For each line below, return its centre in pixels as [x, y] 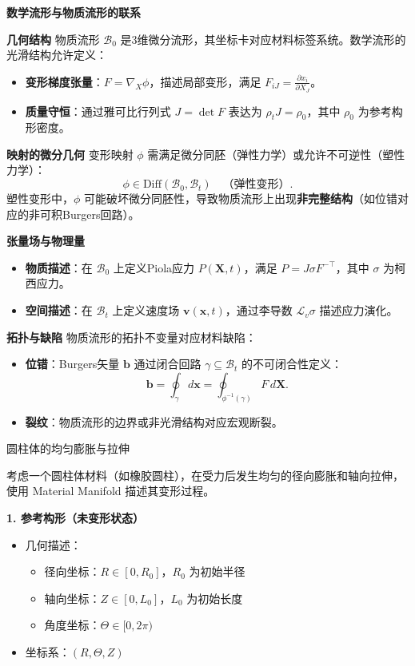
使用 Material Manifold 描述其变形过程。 [111, 491]
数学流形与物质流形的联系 [74, 12]
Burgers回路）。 [101, 214]
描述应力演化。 [359, 310]
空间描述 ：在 [59, 310]
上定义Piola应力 [154, 267]
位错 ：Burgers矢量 [72, 364]
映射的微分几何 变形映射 [70, 154]
